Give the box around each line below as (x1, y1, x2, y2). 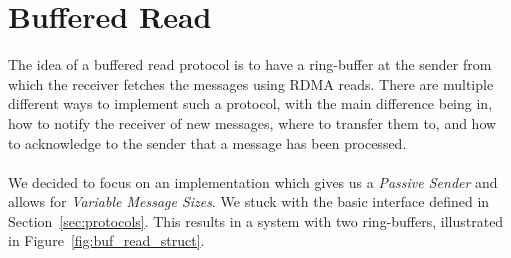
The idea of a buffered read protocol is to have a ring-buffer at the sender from (8, 54, 492, 75)
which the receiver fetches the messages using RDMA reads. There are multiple (8, 73, 494, 94)
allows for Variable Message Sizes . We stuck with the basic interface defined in (8, 191, 490, 212)
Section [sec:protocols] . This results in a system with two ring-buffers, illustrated (8, 210, 504, 231)
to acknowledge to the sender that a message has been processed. (8, 132, 407, 153)
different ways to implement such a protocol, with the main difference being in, (8, 93, 493, 114)
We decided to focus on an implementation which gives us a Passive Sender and (8, 171, 498, 192)
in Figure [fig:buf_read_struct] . (8, 230, 205, 251)
